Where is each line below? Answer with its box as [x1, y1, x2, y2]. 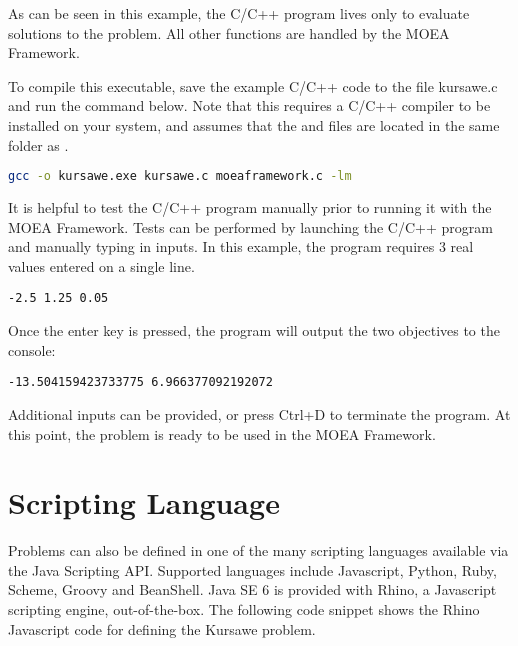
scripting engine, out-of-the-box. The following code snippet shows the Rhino [8, 599, 480, 619]
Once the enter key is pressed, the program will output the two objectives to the [8, 320, 500, 341]
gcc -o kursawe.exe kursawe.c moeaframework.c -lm [8, 169, 352, 184]
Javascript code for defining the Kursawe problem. [8, 618, 316, 639]
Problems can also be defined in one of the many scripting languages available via [8, 540, 509, 561]
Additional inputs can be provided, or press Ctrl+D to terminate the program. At [8, 403, 511, 424]
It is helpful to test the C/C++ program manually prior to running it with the [8, 197, 492, 218]
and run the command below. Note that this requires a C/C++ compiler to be [8, 95, 491, 116]
